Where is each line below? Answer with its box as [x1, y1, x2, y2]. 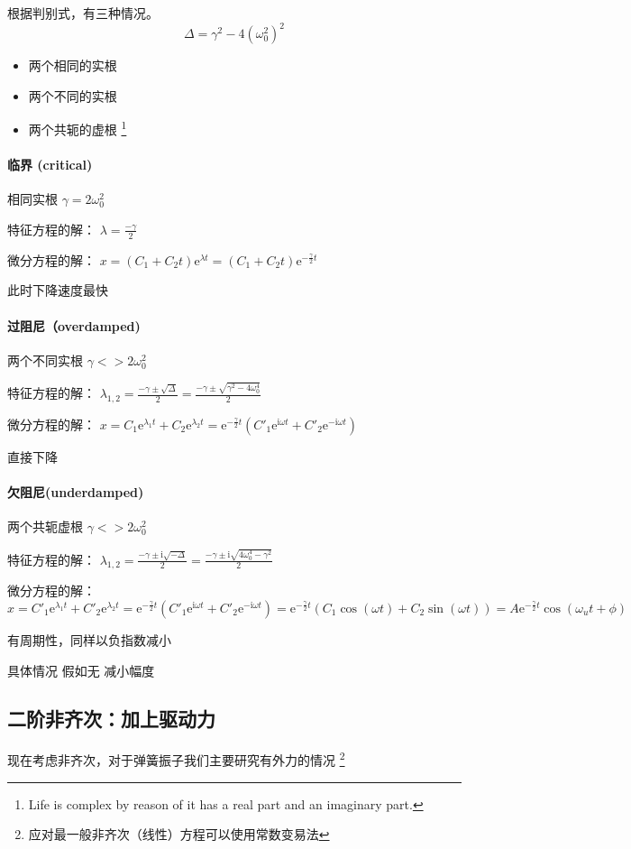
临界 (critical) [7, 155, 93, 174]
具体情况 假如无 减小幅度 [7, 660, 155, 679]
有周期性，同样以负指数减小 [7, 630, 171, 649]
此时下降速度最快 [7, 281, 108, 300]
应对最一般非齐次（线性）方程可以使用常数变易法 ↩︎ [28, 825, 330, 844]
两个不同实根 [7, 350, 83, 369]
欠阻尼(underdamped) [7, 483, 144, 502]
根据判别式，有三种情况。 [7, 4, 159, 22]
